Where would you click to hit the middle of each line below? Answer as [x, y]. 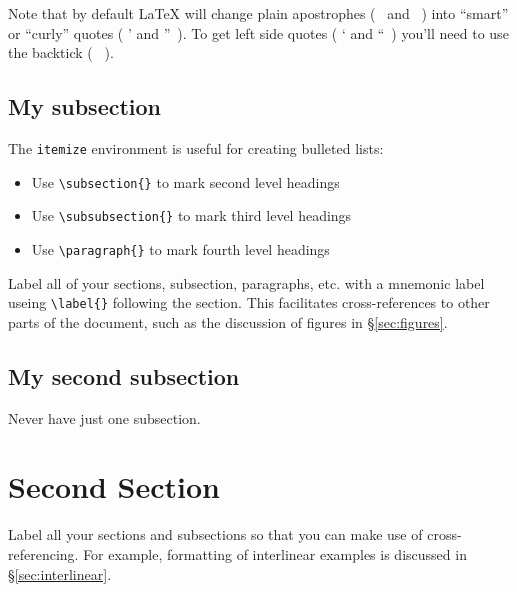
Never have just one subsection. [104, 417]
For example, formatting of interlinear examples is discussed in [275, 553]
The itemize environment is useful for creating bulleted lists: [196, 147]
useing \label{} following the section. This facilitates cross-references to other [249, 302]
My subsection [85, 106]
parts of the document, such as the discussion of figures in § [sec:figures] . [228, 321]
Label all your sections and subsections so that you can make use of [215, 534]
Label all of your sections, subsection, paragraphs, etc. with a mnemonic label [246, 282]
